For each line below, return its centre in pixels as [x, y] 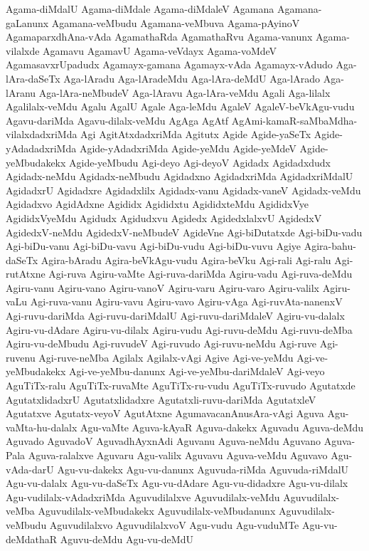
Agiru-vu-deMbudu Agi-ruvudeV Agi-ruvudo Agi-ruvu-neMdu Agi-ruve [161, 343]
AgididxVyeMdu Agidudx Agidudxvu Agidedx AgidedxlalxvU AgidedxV [164, 217]
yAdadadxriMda [41, 148]
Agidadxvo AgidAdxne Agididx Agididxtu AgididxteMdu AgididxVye [157, 204]
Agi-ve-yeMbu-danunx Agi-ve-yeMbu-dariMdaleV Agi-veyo [197, 371]
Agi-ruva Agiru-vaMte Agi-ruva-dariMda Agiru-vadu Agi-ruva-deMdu [200, 274]
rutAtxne [26, 274]
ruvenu [21, 357]
